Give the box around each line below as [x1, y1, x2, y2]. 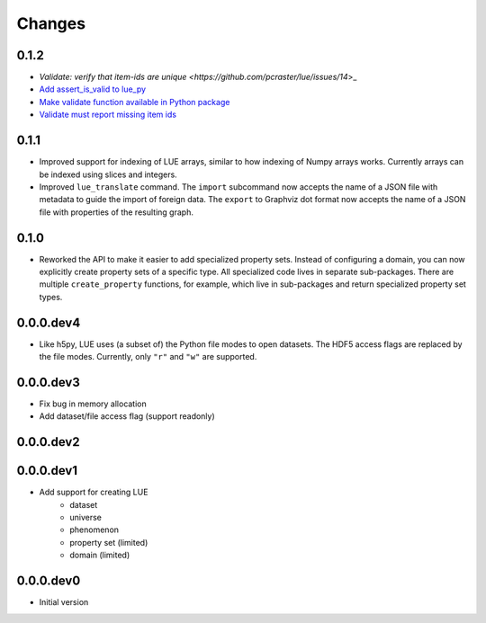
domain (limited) [69, 549, 130, 561]
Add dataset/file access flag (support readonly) [39, 411, 215, 422]
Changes [16, 13, 85, 33]
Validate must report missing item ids [39, 109, 177, 120]
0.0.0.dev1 [16, 463, 78, 478]
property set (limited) [69, 537, 148, 547]
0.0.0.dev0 [16, 574, 81, 589]
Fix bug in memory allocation [39, 398, 148, 409]
